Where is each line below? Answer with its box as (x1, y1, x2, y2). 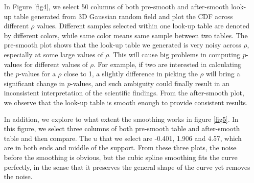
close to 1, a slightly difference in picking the (64, 69, 198, 79)
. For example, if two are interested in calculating (93, 59, 242, 69)
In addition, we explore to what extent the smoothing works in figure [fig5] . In (4, 114, 239, 124)
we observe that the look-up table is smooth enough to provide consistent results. (4, 97, 248, 107)
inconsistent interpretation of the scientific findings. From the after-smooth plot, (4, 88, 244, 98)
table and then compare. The (4, 133, 92, 143)
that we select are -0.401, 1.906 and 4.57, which (99, 133, 242, 143)
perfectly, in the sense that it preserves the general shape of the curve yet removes (4, 161, 250, 172)
